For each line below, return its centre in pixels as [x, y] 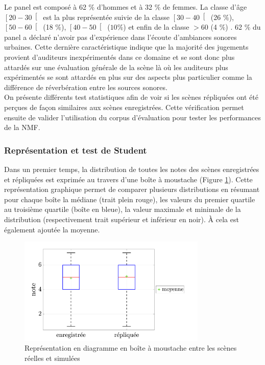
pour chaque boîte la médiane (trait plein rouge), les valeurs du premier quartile [130, 199]
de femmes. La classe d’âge [205, 7]
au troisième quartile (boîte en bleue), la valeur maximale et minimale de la [123, 209]
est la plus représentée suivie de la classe [106, 17]
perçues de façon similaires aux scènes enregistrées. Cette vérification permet [124, 107]
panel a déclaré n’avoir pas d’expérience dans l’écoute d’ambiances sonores [121, 37]
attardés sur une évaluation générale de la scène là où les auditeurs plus [116, 67]
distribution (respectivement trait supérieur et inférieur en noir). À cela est [122, 219]
